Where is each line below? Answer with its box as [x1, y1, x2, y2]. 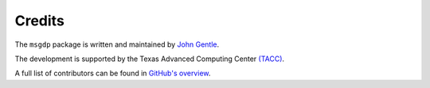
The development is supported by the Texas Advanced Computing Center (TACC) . [14, 54, 285, 63]
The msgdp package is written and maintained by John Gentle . [14, 40, 219, 49]
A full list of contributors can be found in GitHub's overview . [14, 68, 211, 78]
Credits [14, 12, 65, 29]
